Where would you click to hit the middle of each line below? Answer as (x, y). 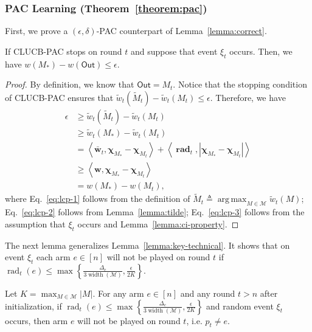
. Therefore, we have (248, 97)
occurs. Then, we (261, 51)
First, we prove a (36, 31)
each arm (54, 257)
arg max (232, 200)
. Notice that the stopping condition (240, 84)
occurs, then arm (36, 320)
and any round (208, 293)
